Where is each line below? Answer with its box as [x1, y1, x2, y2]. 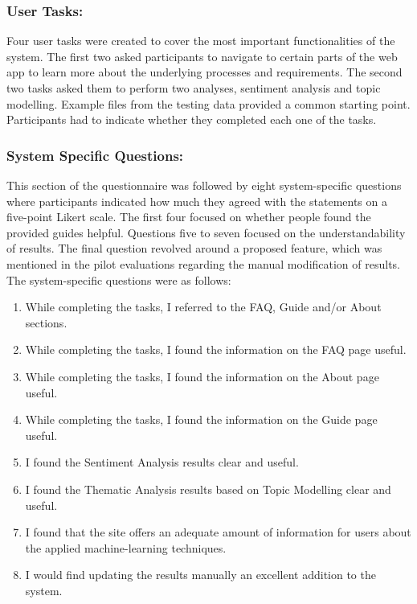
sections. [25, 314, 67, 331]
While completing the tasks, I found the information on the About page [25, 368, 379, 384]
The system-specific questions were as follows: [6, 271, 231, 288]
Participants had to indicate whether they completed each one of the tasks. [6, 111, 377, 128]
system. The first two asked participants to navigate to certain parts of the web [6, 47, 398, 64]
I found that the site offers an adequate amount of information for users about [25, 524, 411, 540]
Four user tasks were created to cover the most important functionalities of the [6, 32, 395, 49]
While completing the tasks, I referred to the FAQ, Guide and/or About [25, 298, 382, 315]
